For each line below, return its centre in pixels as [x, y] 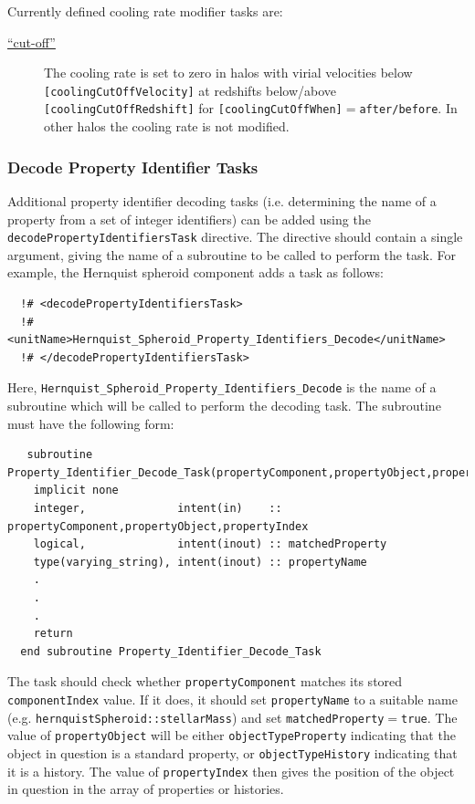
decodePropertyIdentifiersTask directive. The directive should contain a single [235, 237]
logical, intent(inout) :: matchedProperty [210, 544]
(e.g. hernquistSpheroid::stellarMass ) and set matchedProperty [196, 717]
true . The [429, 717]
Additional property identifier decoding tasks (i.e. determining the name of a [222, 200]
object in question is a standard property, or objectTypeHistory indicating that [232, 752]
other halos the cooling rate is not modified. [167, 126]
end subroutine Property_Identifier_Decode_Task [171, 651]
